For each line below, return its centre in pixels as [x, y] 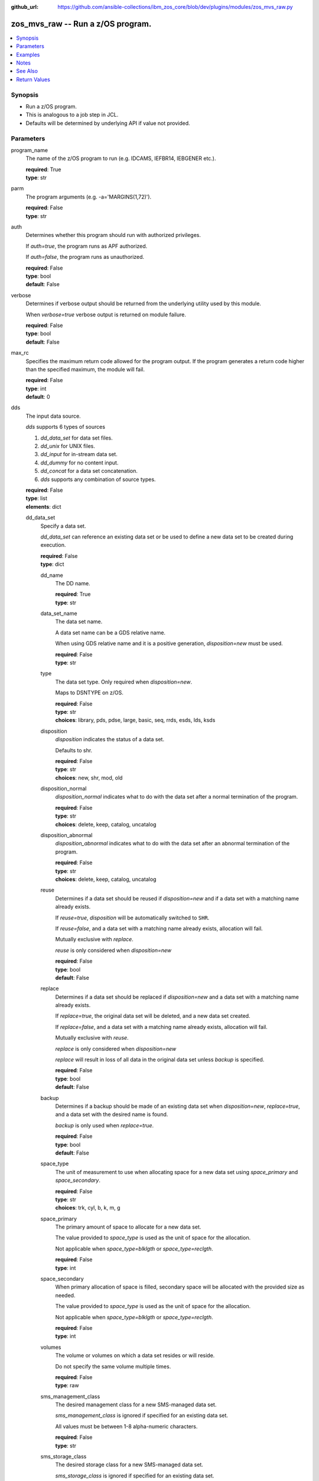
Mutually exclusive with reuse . [92, 1038]
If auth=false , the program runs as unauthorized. [85, 257]
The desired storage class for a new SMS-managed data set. [129, 1465]
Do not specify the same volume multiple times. [113, 1366]
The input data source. [53, 416]
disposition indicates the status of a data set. [110, 739]
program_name [30, 150]
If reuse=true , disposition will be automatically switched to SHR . [132, 918]
